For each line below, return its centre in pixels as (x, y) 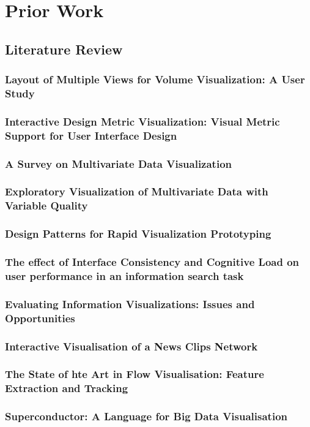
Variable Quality (46, 206)
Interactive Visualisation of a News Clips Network (131, 346)
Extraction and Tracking (67, 388)
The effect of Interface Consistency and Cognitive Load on (152, 262)
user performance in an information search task (124, 275)
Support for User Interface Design (91, 135)
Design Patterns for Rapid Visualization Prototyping (138, 234)
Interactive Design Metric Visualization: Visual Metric (142, 121)
